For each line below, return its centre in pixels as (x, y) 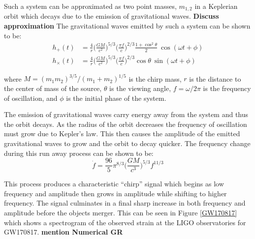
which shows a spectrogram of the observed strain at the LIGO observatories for (125, 222)
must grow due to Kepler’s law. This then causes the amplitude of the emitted (122, 134)
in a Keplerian (216, 6)
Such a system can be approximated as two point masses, (90, 6)
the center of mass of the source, (53, 88)
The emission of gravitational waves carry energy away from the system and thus (126, 114)
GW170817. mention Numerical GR (64, 232)
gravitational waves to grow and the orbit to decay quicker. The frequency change (127, 143)
